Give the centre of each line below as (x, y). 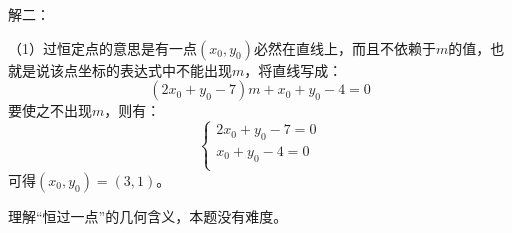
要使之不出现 (50, 110)
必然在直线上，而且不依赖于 (344, 47)
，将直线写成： (293, 69)
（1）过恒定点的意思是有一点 (102, 47)
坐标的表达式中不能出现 (154, 69)
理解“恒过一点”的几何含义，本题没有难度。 (148, 215)
